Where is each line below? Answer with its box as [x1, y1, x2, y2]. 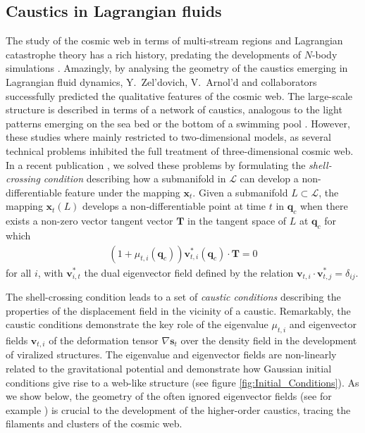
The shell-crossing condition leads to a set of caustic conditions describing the [6, 289, 341, 303]
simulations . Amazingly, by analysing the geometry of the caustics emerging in [6, 61, 348, 75]
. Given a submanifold [192, 184, 288, 199]
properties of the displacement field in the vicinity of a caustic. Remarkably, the [6, 303, 351, 318]
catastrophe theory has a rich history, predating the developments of [6, 46, 301, 61]
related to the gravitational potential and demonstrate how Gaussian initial [6, 361, 332, 376]
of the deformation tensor [49, 332, 159, 347]
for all [6, 265, 32, 280]
